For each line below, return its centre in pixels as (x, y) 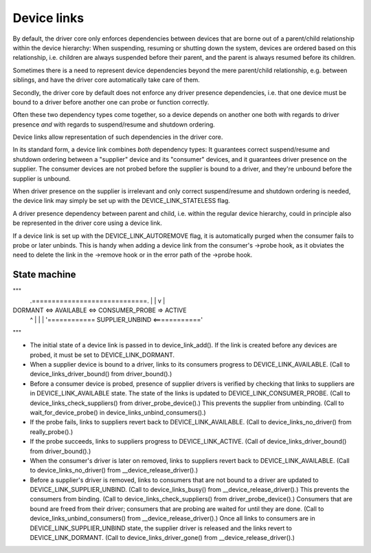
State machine (44, 275)
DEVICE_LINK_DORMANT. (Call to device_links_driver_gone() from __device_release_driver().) (162, 538)
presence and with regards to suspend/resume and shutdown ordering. (114, 124)
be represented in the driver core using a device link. (88, 223)
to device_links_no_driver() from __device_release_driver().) (114, 470)
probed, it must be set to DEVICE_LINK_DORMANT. (102, 355)
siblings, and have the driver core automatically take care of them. (106, 80)
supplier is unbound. (42, 178)
